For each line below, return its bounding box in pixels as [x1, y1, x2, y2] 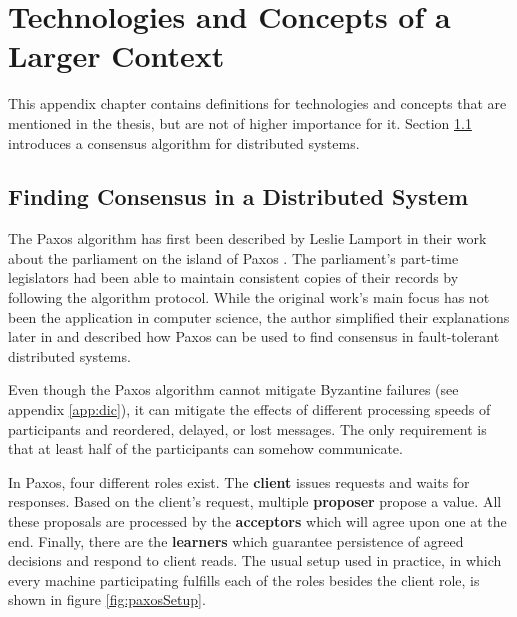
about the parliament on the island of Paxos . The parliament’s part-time [8, 247, 459, 268]
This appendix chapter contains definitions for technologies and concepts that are [8, 93, 507, 114]
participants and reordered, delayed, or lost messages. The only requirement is [8, 418, 487, 439]
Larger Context [8, 35, 225, 76]
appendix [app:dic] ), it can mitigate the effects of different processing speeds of [8, 399, 491, 420]
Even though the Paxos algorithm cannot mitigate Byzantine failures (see [8, 379, 459, 400]
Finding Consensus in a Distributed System [8, 181, 469, 212]
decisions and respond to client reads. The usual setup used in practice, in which [8, 550, 502, 571]
